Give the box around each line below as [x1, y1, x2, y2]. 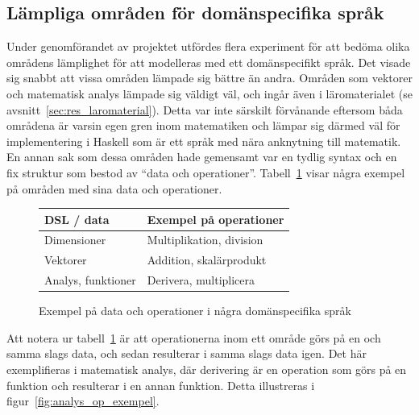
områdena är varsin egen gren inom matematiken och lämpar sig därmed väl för [6, 117, 400, 134]
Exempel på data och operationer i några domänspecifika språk [39, 302, 351, 319]
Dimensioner [44, 231, 106, 248]
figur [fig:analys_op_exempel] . [6, 392, 160, 409]
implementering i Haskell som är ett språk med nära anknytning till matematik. [6, 132, 401, 149]
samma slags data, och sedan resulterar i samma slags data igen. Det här [6, 345, 367, 362]
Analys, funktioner [44, 272, 136, 288]
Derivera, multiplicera [147, 272, 255, 288]
